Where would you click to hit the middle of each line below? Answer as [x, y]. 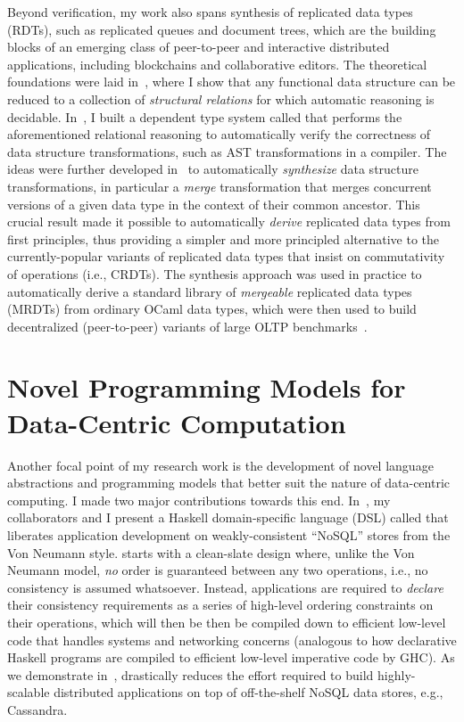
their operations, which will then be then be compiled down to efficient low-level [227, 622]
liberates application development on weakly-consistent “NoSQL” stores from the [229, 534]
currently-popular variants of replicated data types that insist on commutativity [226, 256]
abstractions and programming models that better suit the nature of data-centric [229, 483]
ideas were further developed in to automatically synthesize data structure [213, 169]
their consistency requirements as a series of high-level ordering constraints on [220, 605]
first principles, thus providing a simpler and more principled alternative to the [224, 238]
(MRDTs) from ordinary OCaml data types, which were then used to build [212, 309]
